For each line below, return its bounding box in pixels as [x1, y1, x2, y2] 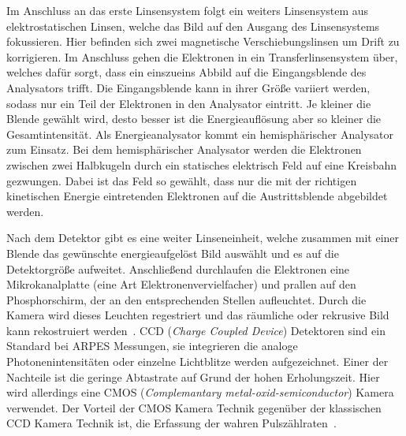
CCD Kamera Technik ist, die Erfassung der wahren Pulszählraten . [6, 415, 337, 431]
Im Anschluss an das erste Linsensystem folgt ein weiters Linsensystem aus [6, 2, 369, 18]
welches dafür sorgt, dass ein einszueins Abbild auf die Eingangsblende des [6, 64, 367, 80]
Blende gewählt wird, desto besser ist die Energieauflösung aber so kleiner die [6, 110, 382, 127]
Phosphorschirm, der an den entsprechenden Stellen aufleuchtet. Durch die [6, 291, 367, 307]
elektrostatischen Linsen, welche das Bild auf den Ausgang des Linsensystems [6, 17, 380, 34]
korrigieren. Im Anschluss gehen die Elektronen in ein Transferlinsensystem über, [6, 48, 398, 65]
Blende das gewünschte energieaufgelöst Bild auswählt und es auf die [6, 244, 339, 261]
